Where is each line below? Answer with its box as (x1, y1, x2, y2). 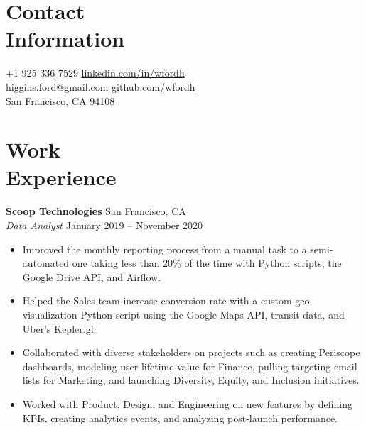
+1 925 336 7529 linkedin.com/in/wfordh (6, 65, 185, 80)
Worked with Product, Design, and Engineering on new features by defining (22, 396, 352, 411)
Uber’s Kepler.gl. (22, 321, 97, 336)
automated (22, 255, 70, 270)
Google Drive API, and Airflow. (22, 269, 161, 284)
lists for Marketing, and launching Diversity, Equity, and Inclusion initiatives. (22, 373, 360, 387)
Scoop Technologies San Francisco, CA (6, 204, 186, 219)
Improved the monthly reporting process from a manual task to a (22, 241, 307, 256)
